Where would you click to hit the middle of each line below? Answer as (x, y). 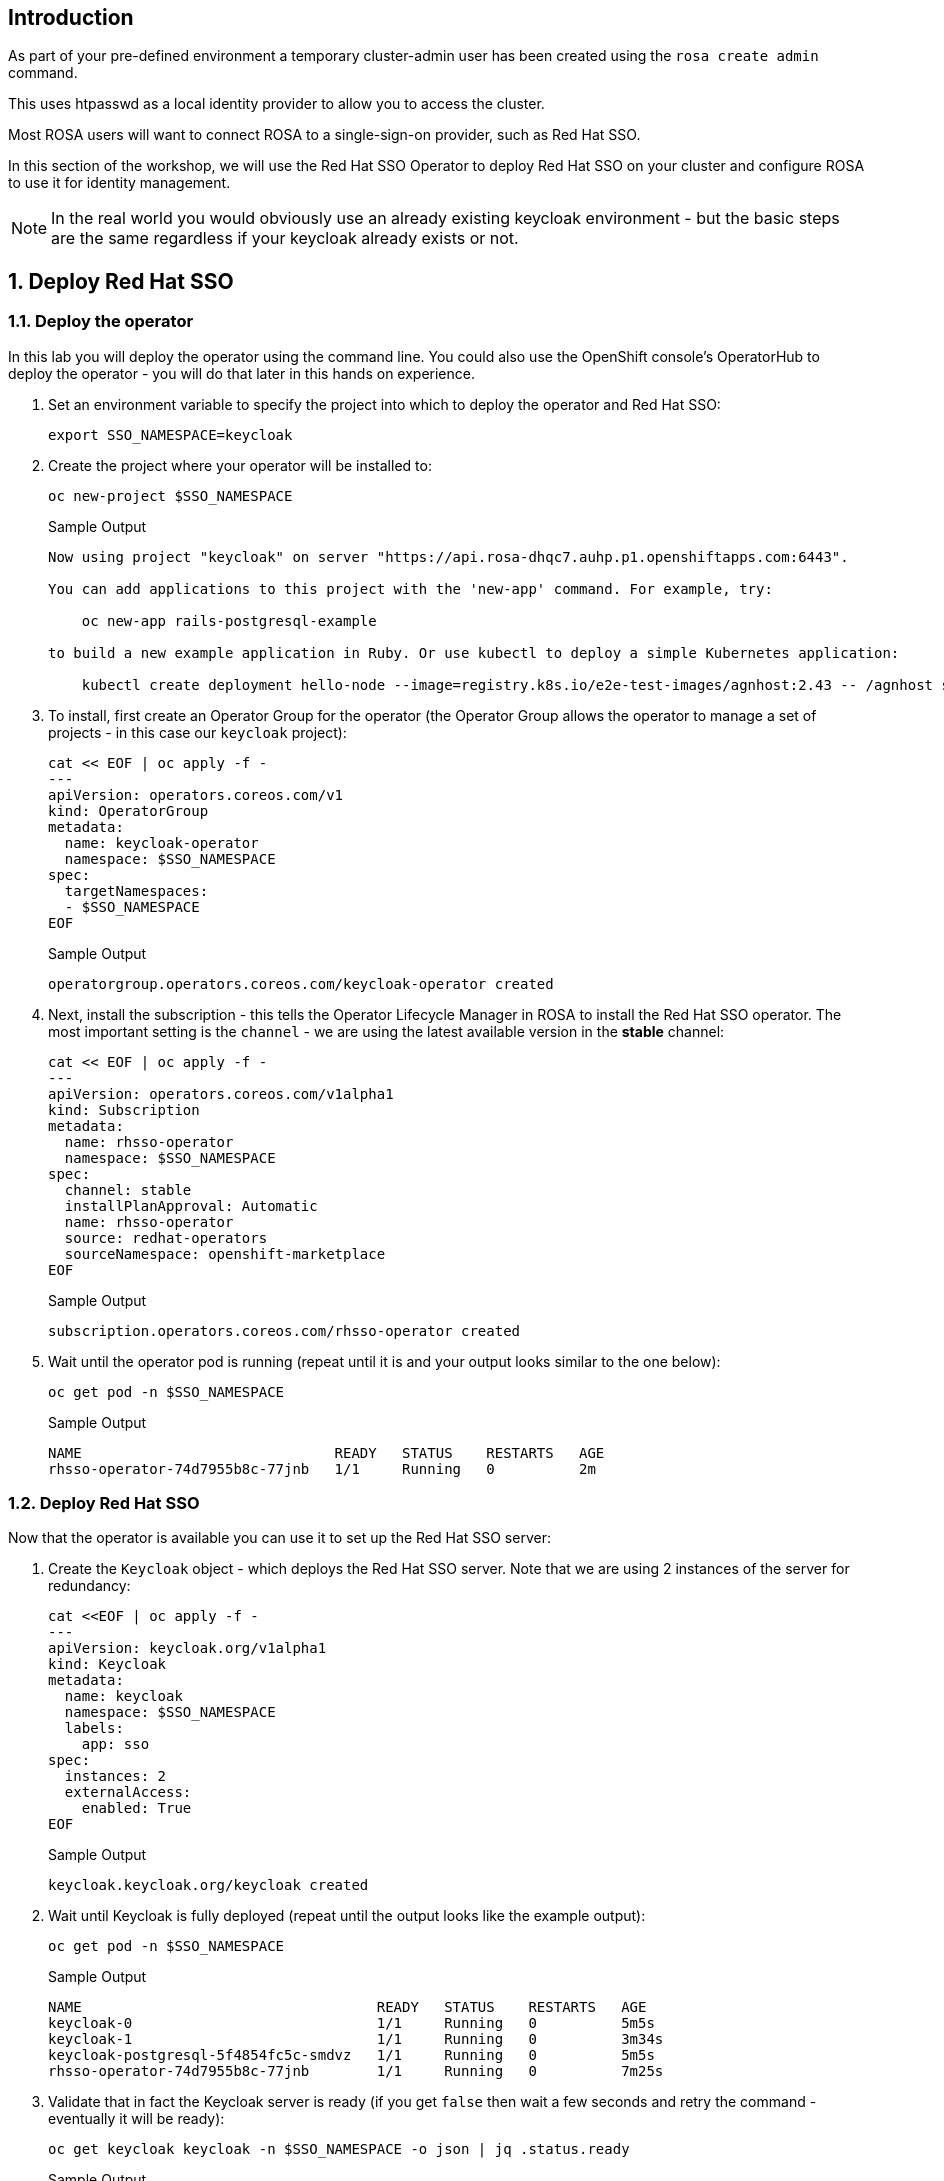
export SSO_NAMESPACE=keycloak (170, 434)
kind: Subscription (124, 1109)
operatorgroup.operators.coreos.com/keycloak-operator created (301, 983)
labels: (94, 1728)
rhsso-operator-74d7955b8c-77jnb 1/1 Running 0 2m (322, 1468)
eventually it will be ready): (136, 2119)
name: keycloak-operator (161, 842)
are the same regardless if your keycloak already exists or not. (285, 238)
